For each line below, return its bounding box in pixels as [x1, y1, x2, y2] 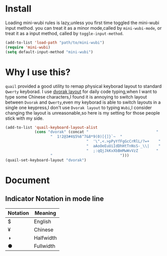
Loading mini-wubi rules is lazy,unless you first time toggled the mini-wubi [5, 20, 159, 26]
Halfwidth [34, 234, 57, 241]
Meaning [34, 209, 56, 216]
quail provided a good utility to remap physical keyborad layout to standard [5, 83, 162, 89]
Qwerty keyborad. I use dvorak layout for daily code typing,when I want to [5, 89, 157, 95]
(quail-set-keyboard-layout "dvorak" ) [5, 157, 87, 162]
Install [5, 3, 32, 15]
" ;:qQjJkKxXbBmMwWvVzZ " [86, 148, 158, 153]
